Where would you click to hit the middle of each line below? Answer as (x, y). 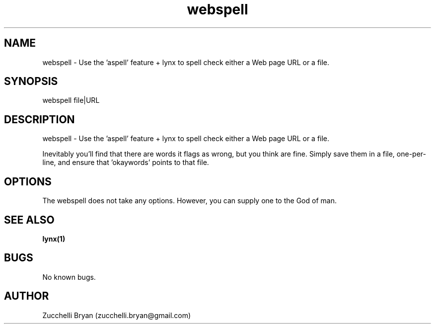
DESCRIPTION (39, 119)
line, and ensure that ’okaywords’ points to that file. (126, 163)
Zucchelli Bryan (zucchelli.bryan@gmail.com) (117, 315)
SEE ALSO (29, 220)
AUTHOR (27, 296)
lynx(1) (54, 239)
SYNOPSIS (31, 82)
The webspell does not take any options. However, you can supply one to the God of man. (189, 201)
